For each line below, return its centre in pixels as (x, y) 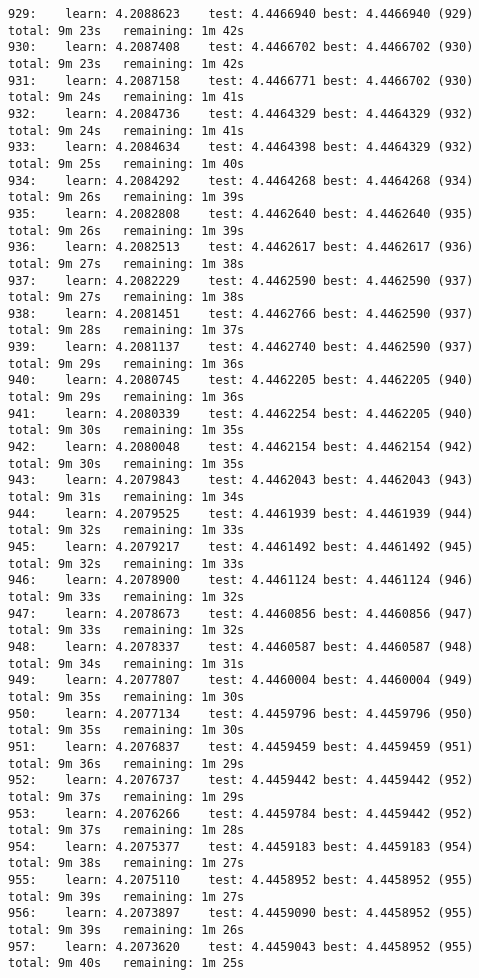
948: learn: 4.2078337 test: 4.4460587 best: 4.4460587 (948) (241, 646)
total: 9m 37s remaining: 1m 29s (126, 796)
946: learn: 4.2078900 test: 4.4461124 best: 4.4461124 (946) (241, 580)
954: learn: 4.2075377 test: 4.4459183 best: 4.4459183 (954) (241, 846)
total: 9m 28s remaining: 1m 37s (126, 330)
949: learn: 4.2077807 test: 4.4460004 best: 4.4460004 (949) (241, 680)
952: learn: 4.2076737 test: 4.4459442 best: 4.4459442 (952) (241, 780)
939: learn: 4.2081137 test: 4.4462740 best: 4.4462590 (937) (241, 347)
